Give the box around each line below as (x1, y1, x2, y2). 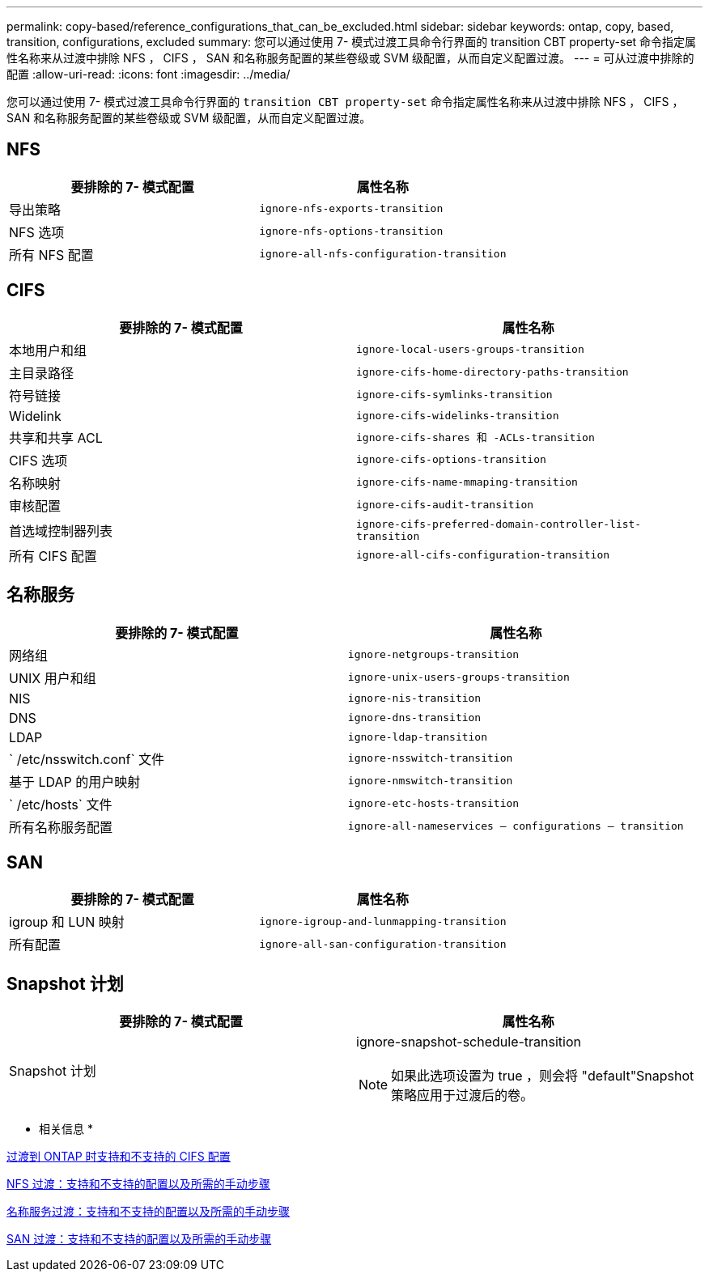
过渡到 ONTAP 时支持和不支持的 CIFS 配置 (6, 1149, 231, 1164)
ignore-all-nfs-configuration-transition (259, 248, 507, 261)
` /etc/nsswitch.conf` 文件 (9, 750, 165, 767)
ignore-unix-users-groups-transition (347, 671, 570, 684)
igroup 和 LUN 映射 (9, 914, 125, 931)
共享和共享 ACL (9, 429, 103, 446)
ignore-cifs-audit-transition (356, 499, 534, 512)
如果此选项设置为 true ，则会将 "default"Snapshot (391, 1068, 694, 1085)
